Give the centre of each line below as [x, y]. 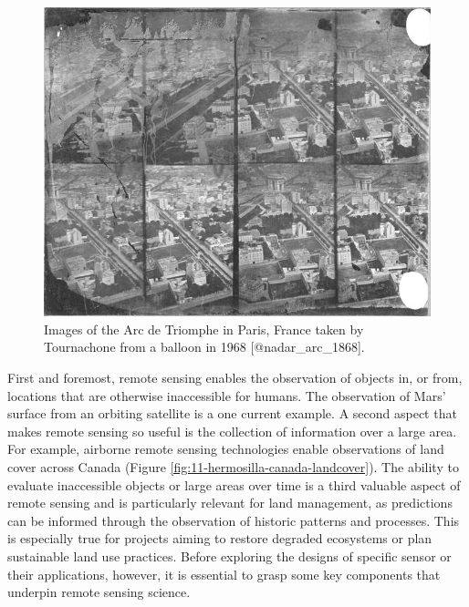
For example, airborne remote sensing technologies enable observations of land [226, 449]
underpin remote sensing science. [99, 592]
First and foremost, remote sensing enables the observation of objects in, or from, [235, 377]
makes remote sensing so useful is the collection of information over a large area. [232, 431]
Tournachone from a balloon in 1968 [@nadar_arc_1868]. [204, 347]
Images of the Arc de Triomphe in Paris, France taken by [204, 329]
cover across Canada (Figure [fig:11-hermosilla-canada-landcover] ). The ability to [233, 466]
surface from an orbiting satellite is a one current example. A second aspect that [232, 413]
